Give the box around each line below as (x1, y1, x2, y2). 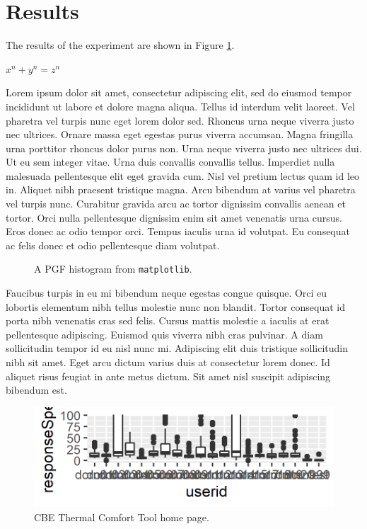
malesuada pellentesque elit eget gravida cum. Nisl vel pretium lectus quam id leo (6, 168, 360, 183)
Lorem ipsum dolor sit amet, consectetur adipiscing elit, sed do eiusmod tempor (6, 85, 352, 100)
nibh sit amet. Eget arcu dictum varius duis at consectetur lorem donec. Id (6, 355, 330, 370)
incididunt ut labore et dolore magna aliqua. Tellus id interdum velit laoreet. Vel (6, 98, 355, 113)
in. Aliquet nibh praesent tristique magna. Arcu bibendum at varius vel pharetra (6, 182, 356, 197)
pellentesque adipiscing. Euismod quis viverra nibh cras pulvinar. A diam (6, 326, 323, 341)
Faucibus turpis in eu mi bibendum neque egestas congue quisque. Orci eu (6, 285, 327, 300)
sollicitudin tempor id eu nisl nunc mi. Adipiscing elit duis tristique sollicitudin (6, 341, 348, 355)
